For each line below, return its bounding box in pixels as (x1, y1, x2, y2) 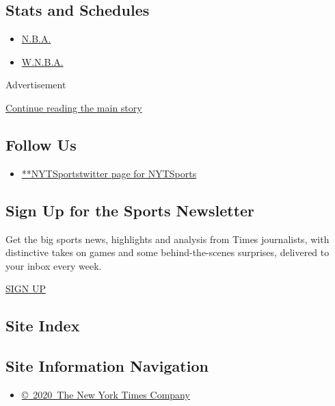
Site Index (5, 315, 80, 336)
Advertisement (5, 77, 66, 92)
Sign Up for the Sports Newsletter (5, 199, 255, 220)
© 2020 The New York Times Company (21, 387, 190, 401)
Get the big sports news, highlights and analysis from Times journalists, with (5, 231, 330, 246)
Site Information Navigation (5, 355, 209, 377)
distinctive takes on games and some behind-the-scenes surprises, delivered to (5, 245, 330, 259)
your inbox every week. (5, 258, 102, 272)
